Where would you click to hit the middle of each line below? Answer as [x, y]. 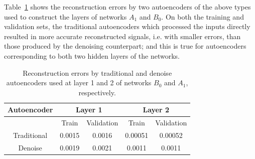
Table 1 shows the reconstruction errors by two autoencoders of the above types [127, 7]
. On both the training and [203, 16]
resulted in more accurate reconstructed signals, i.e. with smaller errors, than [122, 36]
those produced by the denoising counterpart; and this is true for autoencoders [125, 46]
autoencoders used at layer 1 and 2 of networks [79, 83]
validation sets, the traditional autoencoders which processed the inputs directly [127, 26]
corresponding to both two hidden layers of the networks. [92, 55]
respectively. [97, 92]
